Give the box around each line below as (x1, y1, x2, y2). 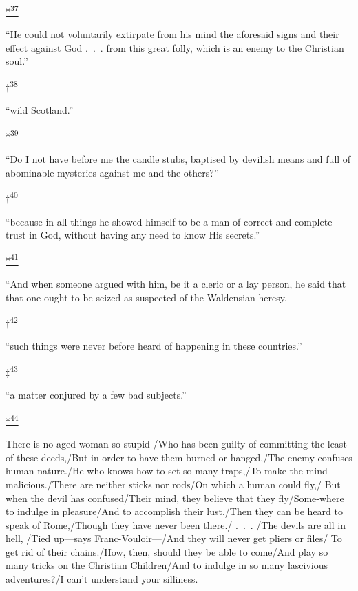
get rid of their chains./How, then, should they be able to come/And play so (6, 544, 328, 559)
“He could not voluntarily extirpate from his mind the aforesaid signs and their (6, 27, 339, 41)
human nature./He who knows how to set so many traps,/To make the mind (6, 463, 328, 478)
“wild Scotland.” (6, 103, 74, 117)
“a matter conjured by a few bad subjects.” (6, 388, 187, 402)
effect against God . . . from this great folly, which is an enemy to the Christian (6, 40, 344, 54)
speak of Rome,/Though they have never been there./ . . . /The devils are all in (6, 517, 346, 532)
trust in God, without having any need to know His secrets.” (6, 228, 260, 242)
